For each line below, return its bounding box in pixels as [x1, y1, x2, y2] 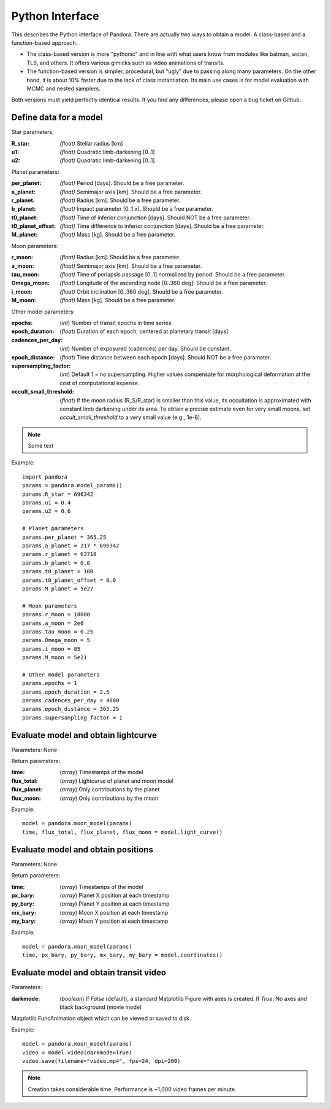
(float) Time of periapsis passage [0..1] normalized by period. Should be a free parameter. [59, 271, 286, 278]
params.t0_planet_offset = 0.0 [22, 576, 116, 584]
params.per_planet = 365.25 [22, 533, 107, 541]
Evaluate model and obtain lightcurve [11, 730, 158, 740]
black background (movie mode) [59, 1003, 142, 1011]
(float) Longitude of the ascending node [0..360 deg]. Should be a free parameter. [59, 280, 267, 287]
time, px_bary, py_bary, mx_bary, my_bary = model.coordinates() [22, 952, 223, 958]
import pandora [22, 473, 68, 480]
